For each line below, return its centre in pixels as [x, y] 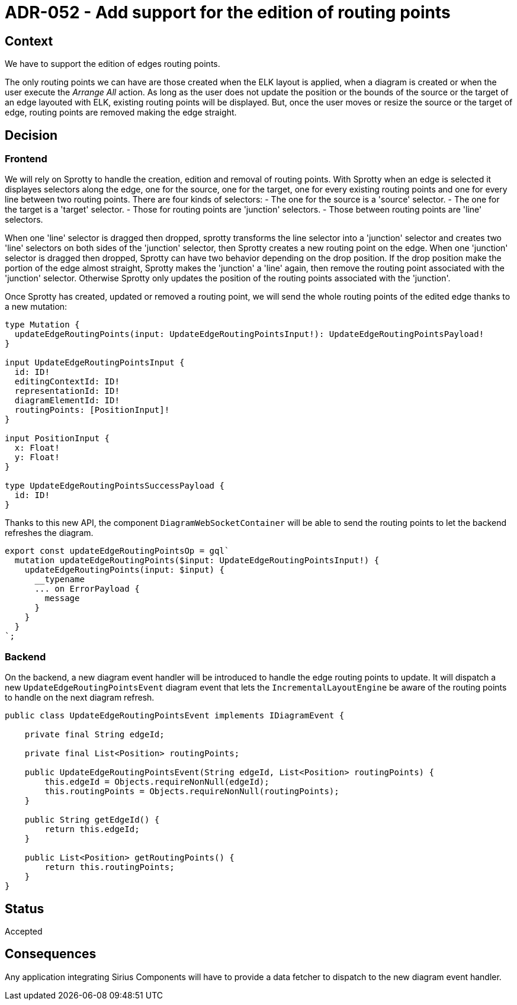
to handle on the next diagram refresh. [80, 698]
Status [25, 908]
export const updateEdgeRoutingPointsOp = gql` [117, 551]
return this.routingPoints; [110, 867]
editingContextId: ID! [67, 382]
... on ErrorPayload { [87, 589]
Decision [31, 135]
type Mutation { [42, 325]
